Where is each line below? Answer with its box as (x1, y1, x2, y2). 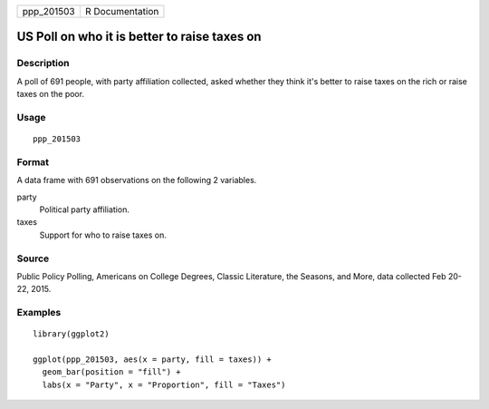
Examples (16, 307, 62, 319)
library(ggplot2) (33, 329, 110, 339)
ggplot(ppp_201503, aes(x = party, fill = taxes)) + (33, 355, 272, 365)
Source (16, 252, 50, 265)
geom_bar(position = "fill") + (42, 367, 181, 377)
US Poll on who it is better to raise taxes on (16, 29, 262, 44)
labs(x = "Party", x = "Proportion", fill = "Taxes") (42, 379, 286, 390)
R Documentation (84, 5, 159, 17)
